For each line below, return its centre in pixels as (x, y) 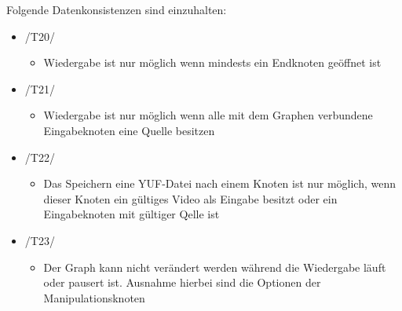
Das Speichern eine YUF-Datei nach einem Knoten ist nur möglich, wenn (219, 183)
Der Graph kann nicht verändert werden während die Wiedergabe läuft (215, 267)
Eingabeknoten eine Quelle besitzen (129, 130)
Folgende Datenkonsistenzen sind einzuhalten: (117, 9)
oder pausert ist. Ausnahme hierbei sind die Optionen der (182, 282)
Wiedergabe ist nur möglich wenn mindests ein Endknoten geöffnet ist (212, 62)
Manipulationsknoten (94, 297)
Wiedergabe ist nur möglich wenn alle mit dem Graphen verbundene (208, 115)
